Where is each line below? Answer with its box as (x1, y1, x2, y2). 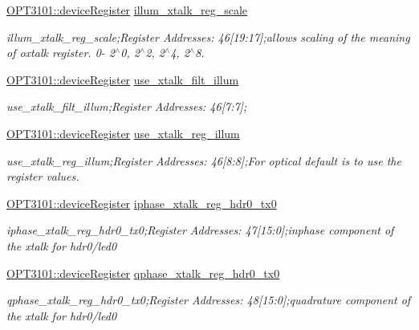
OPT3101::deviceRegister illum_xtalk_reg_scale (6, 2, 248, 18)
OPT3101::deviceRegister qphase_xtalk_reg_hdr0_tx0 (6, 264, 280, 281)
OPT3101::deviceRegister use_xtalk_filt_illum (6, 71, 239, 88)
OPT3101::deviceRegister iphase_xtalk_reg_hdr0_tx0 (6, 194, 277, 211)
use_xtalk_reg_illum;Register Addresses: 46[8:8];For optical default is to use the (6, 152, 401, 169)
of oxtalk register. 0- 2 (6, 44, 115, 61)
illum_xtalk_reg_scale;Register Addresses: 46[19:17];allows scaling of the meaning (6, 28, 410, 45)
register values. (6, 168, 79, 185)
